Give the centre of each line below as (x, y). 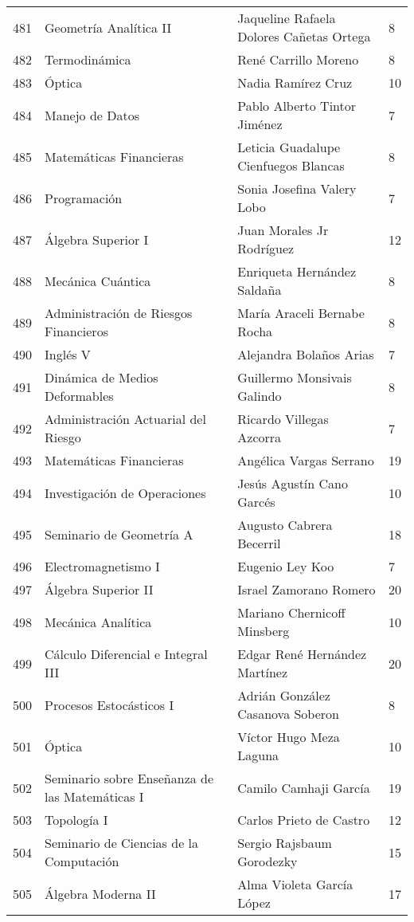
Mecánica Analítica (98, 622)
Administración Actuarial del (125, 419)
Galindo (260, 396)
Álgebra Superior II (99, 589)
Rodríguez (266, 248)
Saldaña (260, 290)
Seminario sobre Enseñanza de (129, 778)
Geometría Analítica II (108, 27)
